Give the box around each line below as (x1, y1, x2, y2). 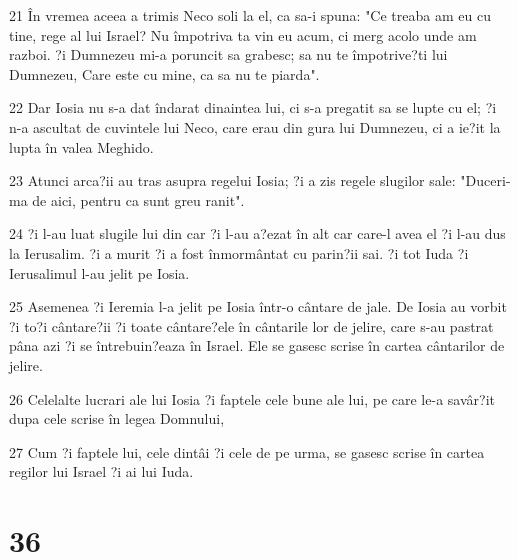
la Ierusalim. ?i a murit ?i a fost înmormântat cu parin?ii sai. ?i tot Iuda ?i (9, 242, 469, 263)
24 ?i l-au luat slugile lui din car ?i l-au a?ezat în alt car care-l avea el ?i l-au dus (9, 223, 506, 244)
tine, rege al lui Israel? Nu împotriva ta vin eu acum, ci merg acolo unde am (9, 24, 477, 45)
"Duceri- (460, 170, 511, 191)
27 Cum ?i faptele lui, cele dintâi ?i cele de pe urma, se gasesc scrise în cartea (9, 441, 485, 462)
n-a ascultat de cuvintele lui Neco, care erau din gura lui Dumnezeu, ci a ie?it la (9, 116, 501, 137)
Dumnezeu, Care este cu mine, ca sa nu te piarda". (9, 63, 320, 84)
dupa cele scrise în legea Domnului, (9, 408, 225, 429)
